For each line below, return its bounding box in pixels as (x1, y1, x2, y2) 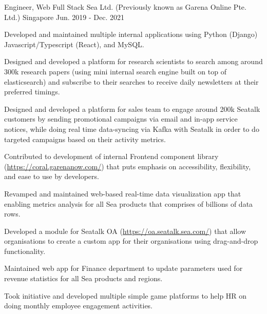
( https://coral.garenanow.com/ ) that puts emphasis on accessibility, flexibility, (4, 161, 251, 171)
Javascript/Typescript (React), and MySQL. (4, 38, 144, 49)
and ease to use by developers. (4, 171, 99, 182)
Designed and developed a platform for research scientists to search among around (4, 56, 263, 67)
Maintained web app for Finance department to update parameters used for (4, 263, 243, 273)
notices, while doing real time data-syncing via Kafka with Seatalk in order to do (4, 123, 259, 134)
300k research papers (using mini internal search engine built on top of (4, 66, 226, 76)
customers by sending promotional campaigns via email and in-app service (4, 113, 238, 124)
